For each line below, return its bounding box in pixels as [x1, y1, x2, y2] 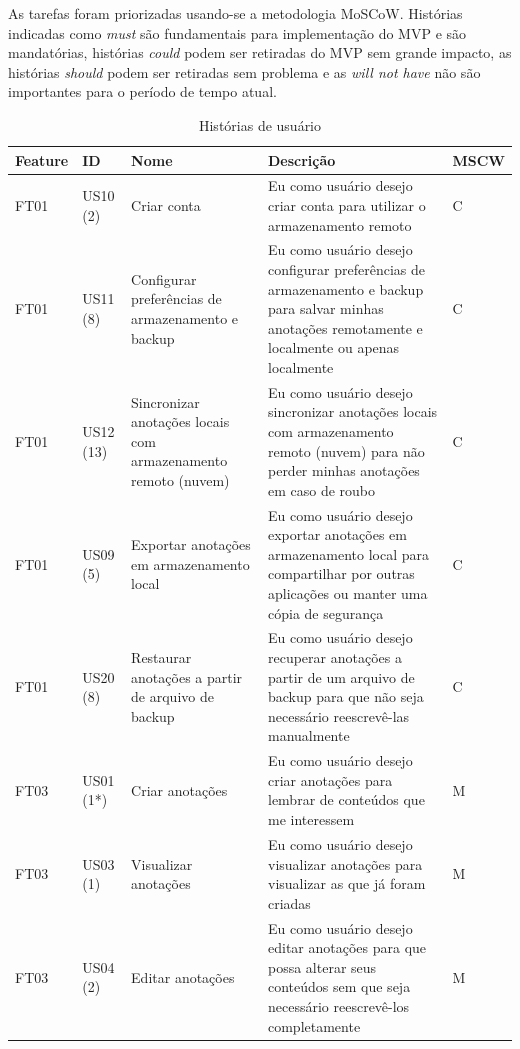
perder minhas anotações [267, 460, 420, 481]
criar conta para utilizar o [267, 195, 426, 215]
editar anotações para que [267, 937, 427, 958]
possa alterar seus [267, 956, 377, 977]
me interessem [267, 809, 355, 830]
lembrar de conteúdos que [267, 789, 425, 810]
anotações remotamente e [267, 317, 423, 338]
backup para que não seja [267, 686, 424, 707]
